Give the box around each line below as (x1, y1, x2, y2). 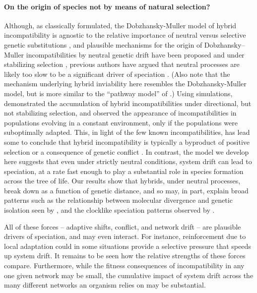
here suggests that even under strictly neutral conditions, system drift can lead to (4, 156, 252, 167)
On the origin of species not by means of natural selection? (4, 1, 210, 11)
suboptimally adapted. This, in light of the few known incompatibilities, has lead (4, 127, 250, 137)
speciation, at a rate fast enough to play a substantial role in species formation (4, 166, 244, 176)
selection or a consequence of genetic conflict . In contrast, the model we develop (4, 146, 249, 157)
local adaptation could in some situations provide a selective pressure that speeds (4, 240, 251, 251)
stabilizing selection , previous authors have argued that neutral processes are (4, 59, 240, 69)
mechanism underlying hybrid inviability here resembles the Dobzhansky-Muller (4, 78, 247, 89)
